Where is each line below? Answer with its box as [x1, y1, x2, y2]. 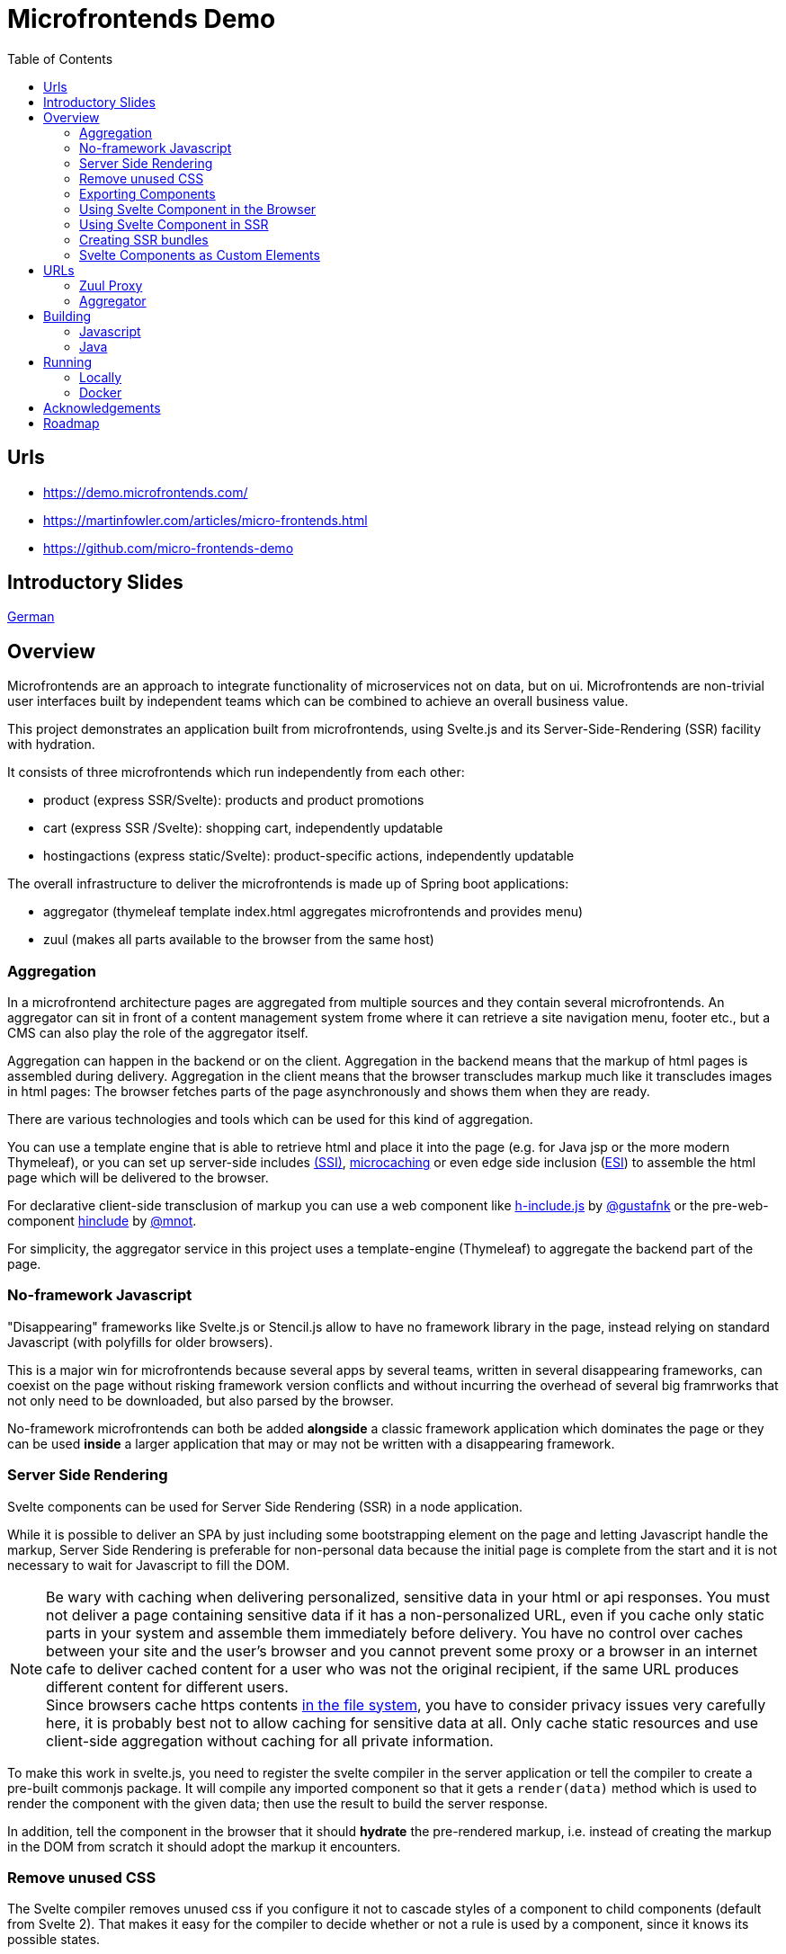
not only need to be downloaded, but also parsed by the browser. [7, 1392, 394, 1408]
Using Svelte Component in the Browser [79, 201, 317, 217]
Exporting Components [79, 185, 216, 201]
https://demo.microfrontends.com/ [43, 484, 248, 500]
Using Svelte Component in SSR [79, 216, 269, 232]
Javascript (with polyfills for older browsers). [7, 1334, 273, 1350]
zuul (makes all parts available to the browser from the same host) [43, 932, 434, 948]
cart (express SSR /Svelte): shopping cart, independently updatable [43, 820, 443, 836]
